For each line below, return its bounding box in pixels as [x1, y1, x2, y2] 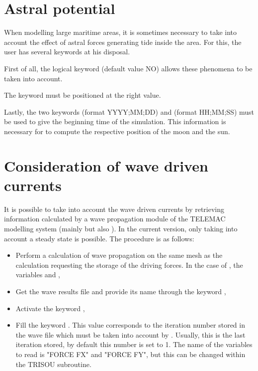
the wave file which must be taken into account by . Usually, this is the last [15, 329, 246, 340]
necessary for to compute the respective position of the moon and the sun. [4, 126, 230, 136]
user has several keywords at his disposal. [4, 46, 130, 57]
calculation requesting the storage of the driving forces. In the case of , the [15, 259, 243, 270]
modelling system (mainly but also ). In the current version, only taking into [4, 223, 238, 233]
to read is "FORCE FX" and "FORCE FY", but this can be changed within [15, 349, 246, 359]
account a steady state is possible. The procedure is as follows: [4, 233, 194, 243]
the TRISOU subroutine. [15, 359, 91, 369]
